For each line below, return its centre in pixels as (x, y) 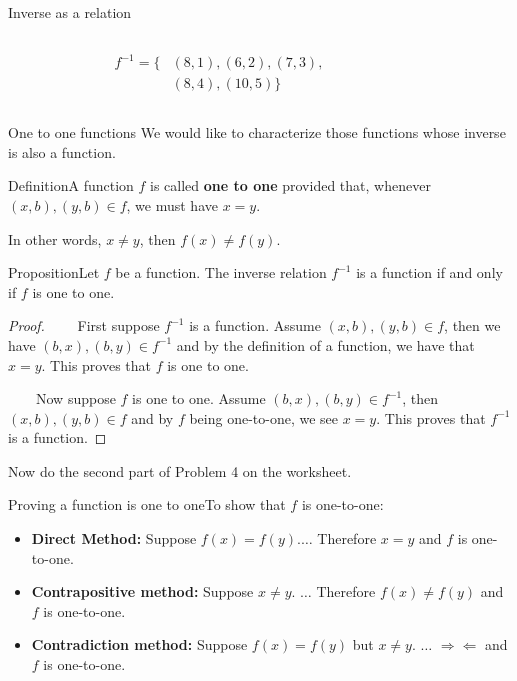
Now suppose (75, 398)
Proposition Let (54, 272)
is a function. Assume (255, 325)
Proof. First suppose (84, 325)
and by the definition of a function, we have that (325, 344)
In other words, (55, 238)
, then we (472, 325)
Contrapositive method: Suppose (142, 591)
